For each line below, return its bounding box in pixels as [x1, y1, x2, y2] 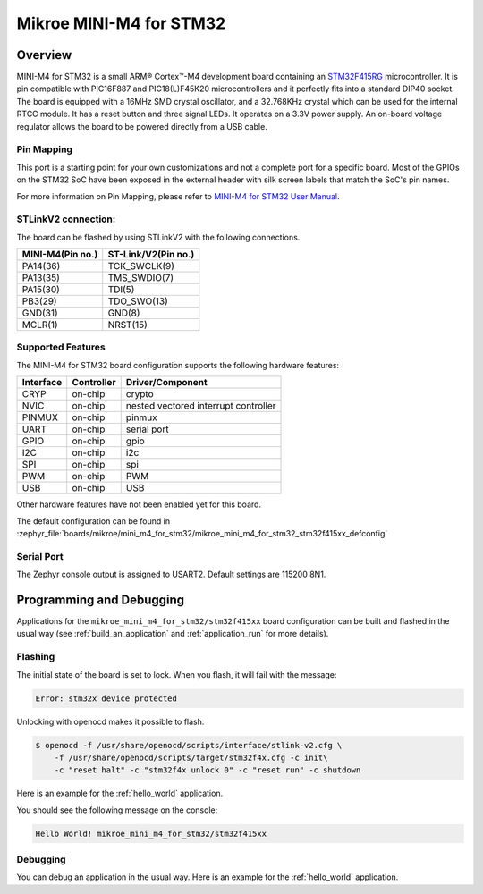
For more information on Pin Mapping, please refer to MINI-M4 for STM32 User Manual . [16, 190, 340, 201]
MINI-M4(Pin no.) [21, 249, 98, 261]
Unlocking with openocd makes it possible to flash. [16, 716, 205, 727]
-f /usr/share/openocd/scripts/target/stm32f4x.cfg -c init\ [54, 752, 328, 763]
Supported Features [16, 341, 106, 353]
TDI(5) [107, 283, 135, 296]
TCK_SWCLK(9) [107, 260, 174, 273]
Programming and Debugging [16, 592, 185, 607]
